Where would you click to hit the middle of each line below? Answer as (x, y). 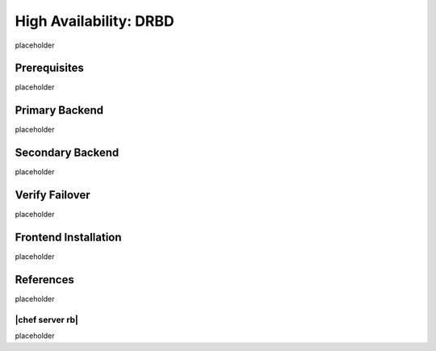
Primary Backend (59, 110)
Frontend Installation (68, 237)
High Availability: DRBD (94, 21)
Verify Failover (52, 195)
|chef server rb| (46, 320)
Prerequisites (49, 68)
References (44, 280)
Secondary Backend (67, 153)
